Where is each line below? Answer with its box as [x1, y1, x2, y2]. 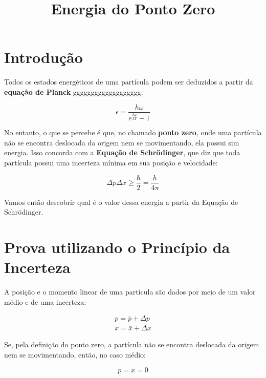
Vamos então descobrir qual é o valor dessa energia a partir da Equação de [4, 196, 238, 207]
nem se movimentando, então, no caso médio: [4, 349, 146, 360]
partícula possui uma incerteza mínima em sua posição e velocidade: [4, 157, 218, 167]
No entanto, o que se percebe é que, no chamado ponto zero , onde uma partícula [4, 127, 262, 138]
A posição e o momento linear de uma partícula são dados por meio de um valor [4, 286, 256, 297]
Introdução [4, 47, 83, 68]
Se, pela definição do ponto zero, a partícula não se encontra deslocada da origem [4, 339, 259, 350]
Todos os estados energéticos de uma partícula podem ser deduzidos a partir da [4, 76, 253, 87]
